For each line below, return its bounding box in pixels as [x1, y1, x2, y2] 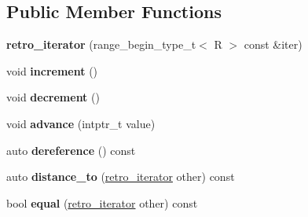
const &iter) [244, 36, 302, 53]
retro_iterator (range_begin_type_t [6, 36, 196, 53]
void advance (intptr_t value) [6, 115, 156, 131]
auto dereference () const [6, 142, 136, 158]
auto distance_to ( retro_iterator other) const [6, 168, 235, 185]
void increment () [6, 62, 98, 79]
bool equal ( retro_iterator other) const [6, 194, 198, 211]
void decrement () [6, 89, 100, 105]
